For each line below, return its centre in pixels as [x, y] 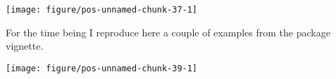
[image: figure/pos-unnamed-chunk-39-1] [102, 68]
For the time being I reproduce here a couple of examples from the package [168, 32]
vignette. [25, 46]
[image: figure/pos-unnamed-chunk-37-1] [102, 10]
